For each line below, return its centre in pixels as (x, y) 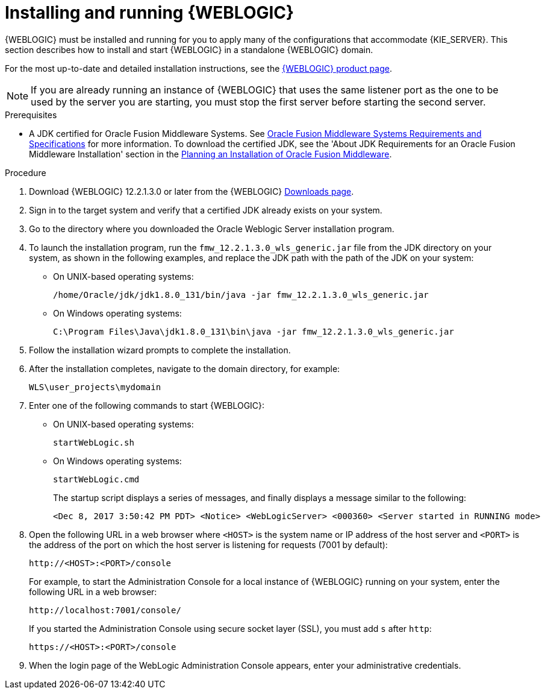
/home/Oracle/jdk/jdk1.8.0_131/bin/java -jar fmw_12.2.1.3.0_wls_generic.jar (241, 295)
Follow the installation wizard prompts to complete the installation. (160, 350)
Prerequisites (31, 115)
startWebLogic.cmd (96, 479)
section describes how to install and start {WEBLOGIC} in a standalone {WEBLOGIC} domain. (189, 49)
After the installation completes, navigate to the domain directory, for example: (185, 368)
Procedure (26, 172)
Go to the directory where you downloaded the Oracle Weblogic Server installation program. (212, 229)
